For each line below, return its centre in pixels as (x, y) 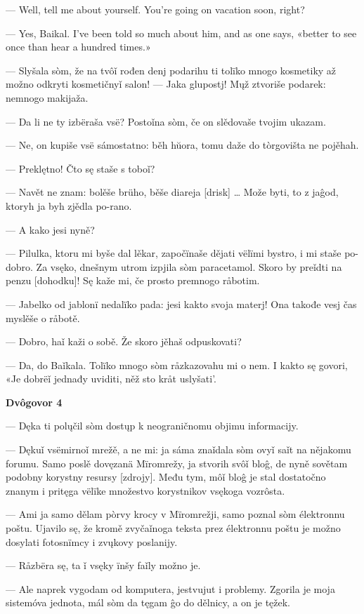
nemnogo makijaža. (47, 97)
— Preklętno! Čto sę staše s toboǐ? (80, 168)
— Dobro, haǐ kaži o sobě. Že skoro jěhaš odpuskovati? (124, 341)
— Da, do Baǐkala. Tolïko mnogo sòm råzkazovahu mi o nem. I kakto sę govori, (177, 365)
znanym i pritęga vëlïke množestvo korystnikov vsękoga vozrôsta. (145, 490)
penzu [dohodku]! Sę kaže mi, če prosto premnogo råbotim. (133, 280)
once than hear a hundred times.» (78, 47)
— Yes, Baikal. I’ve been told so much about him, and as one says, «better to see (181, 33)
